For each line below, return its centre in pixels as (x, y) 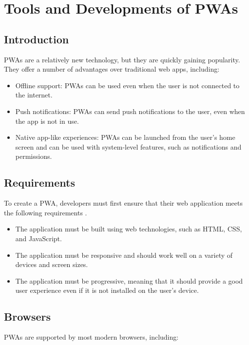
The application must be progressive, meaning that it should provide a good (129, 280)
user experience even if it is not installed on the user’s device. (107, 290)
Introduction (37, 39)
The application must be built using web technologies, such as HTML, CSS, (129, 229)
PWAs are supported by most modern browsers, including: (91, 337)
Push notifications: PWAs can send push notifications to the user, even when (130, 111)
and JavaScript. (38, 238)
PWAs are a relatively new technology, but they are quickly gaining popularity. (122, 59)
